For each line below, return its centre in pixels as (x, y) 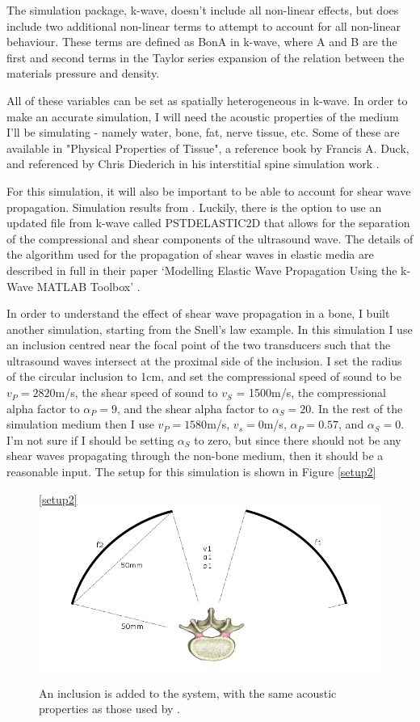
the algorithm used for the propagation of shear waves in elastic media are (190, 254)
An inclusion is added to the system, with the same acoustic (188, 692)
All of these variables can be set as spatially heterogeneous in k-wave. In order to (207, 100)
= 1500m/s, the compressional (311, 393)
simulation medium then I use (80, 424)
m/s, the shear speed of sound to (136, 393)
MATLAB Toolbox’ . (88, 286)
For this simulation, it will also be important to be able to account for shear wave (209, 190)
